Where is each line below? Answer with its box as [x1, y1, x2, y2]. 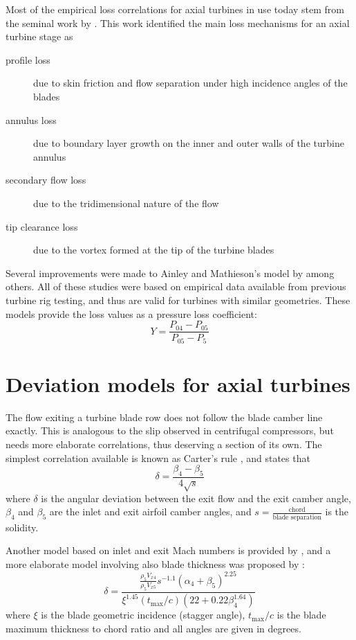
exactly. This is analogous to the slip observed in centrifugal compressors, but [6, 423, 334, 438]
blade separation [272, 513, 321, 521]
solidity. [6, 519, 39, 534]
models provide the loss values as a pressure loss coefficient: [6, 306, 257, 321]
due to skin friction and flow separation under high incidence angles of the [33, 75, 348, 90]
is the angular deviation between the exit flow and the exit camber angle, [41, 490, 351, 505]
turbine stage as [6, 29, 73, 44]
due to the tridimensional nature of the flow [33, 195, 219, 210]
